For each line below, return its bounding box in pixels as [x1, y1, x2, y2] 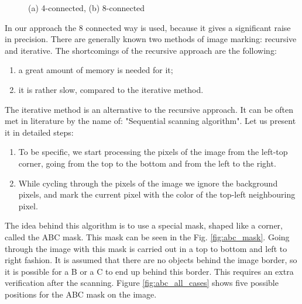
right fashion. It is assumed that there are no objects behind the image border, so [5, 254, 297, 266]
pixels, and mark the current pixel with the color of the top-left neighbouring [18, 188, 296, 201]
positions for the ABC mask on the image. [5, 288, 157, 300]
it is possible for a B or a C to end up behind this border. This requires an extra [5, 265, 294, 277]
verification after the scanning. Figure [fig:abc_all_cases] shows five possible [5, 277, 279, 289]
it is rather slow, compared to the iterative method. [18, 83, 204, 95]
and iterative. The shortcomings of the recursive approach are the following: [5, 44, 277, 56]
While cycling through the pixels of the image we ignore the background [18, 177, 278, 189]
